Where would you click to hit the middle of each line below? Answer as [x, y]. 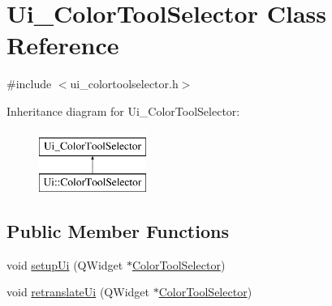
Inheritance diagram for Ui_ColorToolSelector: [123, 110]
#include [29, 84]
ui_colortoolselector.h [124, 84]
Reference [63, 45]
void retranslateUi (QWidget [78, 292]
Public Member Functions [118, 231]
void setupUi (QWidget [65, 264]
